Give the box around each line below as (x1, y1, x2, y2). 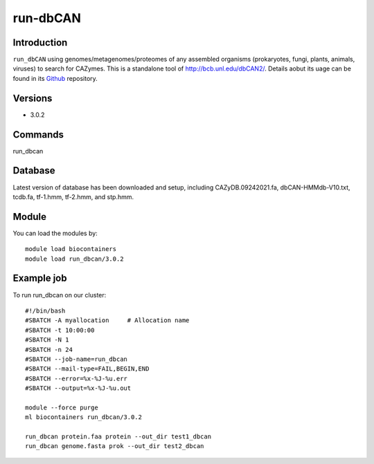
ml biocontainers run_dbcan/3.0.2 (25, 414, 142, 421)
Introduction (12, 37, 68, 48)
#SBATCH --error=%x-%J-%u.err (25, 374, 128, 382)
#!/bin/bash (25, 306, 66, 315)
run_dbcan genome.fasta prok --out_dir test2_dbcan (25, 443, 204, 450)
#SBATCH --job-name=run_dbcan (25, 355, 128, 363)
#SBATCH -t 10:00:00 (25, 326, 95, 334)
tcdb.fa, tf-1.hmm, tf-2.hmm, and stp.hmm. (12, 192, 134, 201)
